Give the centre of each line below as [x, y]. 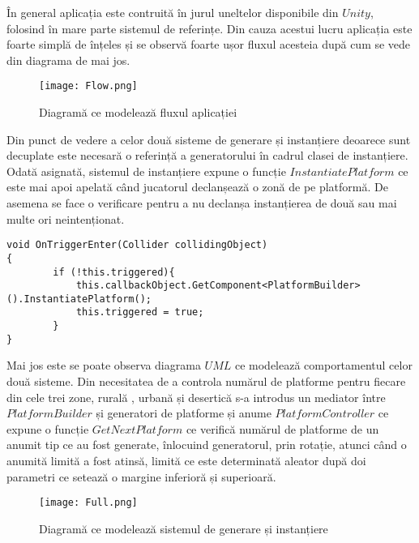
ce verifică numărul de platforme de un [282, 428]
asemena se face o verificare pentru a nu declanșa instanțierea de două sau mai [202, 203]
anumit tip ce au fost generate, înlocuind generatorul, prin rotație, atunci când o [207, 445]
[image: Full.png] [88, 503]
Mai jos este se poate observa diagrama [104, 365]
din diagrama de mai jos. [68, 60]
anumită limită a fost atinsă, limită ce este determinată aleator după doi [186, 460]
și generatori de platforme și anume [184, 413]
